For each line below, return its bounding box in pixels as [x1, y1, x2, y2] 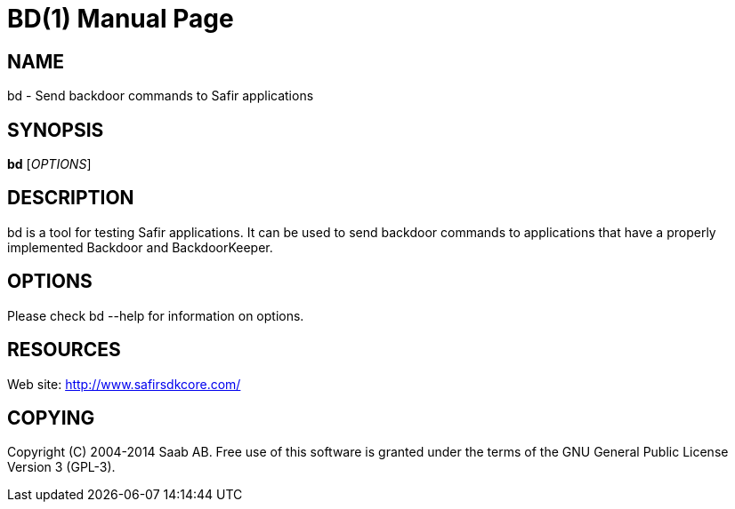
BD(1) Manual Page [7, 4, 234, 34]
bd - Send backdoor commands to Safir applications [7, 88, 314, 104]
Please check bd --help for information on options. [7, 307, 304, 323]
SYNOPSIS [7, 118, 104, 141]
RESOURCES [7, 338, 121, 362]
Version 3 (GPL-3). [7, 459, 116, 475]
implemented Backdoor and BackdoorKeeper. [7, 239, 273, 255]
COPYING [7, 406, 95, 429]
